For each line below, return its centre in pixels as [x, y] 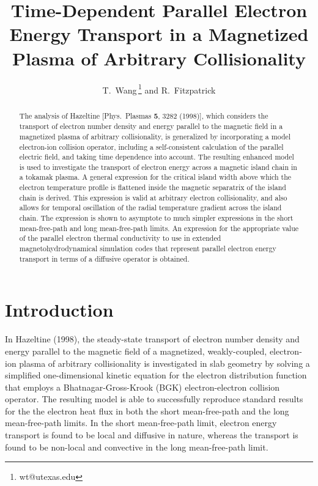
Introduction [59, 310]
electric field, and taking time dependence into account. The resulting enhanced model [157, 157]
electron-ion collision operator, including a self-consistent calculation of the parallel [151, 146]
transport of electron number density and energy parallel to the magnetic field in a [151, 126]
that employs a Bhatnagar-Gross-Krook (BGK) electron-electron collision [142, 387]
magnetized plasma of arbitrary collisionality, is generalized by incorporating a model [155, 136]
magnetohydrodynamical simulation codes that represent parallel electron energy [148, 249]
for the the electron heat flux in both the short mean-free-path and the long [147, 411]
